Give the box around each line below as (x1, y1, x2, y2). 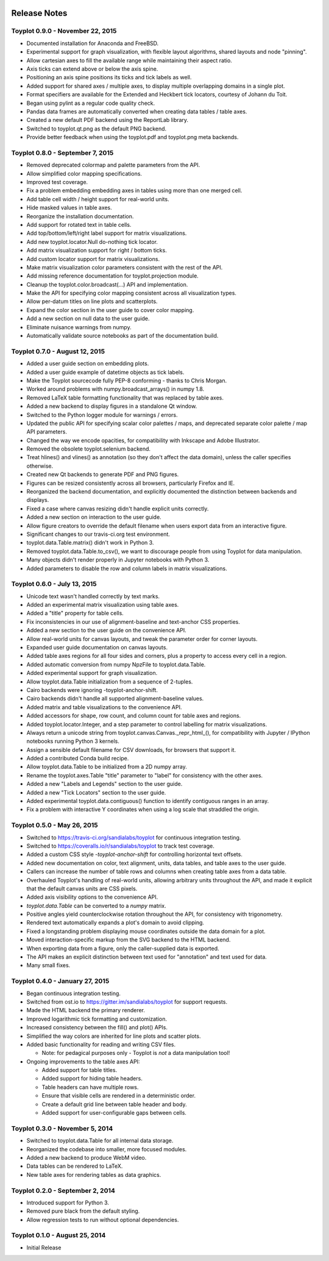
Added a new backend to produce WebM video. (26, 1154, 147, 1161)
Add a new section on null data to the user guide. (26, 315, 150, 323)
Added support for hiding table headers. (41, 1075, 143, 1082)
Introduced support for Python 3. (26, 1199, 109, 1206)
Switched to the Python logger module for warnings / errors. (26, 411, 178, 418)
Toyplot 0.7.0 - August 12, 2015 (11, 347, 105, 355)
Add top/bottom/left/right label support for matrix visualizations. (26, 229, 187, 237)
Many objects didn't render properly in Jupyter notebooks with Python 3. (26, 556, 210, 563)
